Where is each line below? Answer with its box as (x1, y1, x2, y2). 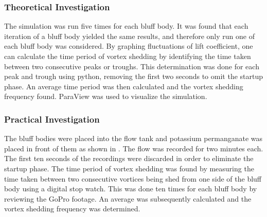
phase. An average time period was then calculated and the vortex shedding (4, 81, 243, 91)
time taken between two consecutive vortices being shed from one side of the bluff (4, 173, 262, 184)
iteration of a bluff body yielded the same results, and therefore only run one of (4, 30, 255, 41)
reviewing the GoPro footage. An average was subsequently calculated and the (4, 193, 252, 204)
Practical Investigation (4, 112, 100, 125)
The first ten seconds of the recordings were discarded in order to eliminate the (4, 153, 254, 164)
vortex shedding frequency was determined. (4, 203, 140, 214)
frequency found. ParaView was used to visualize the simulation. (4, 91, 207, 102)
